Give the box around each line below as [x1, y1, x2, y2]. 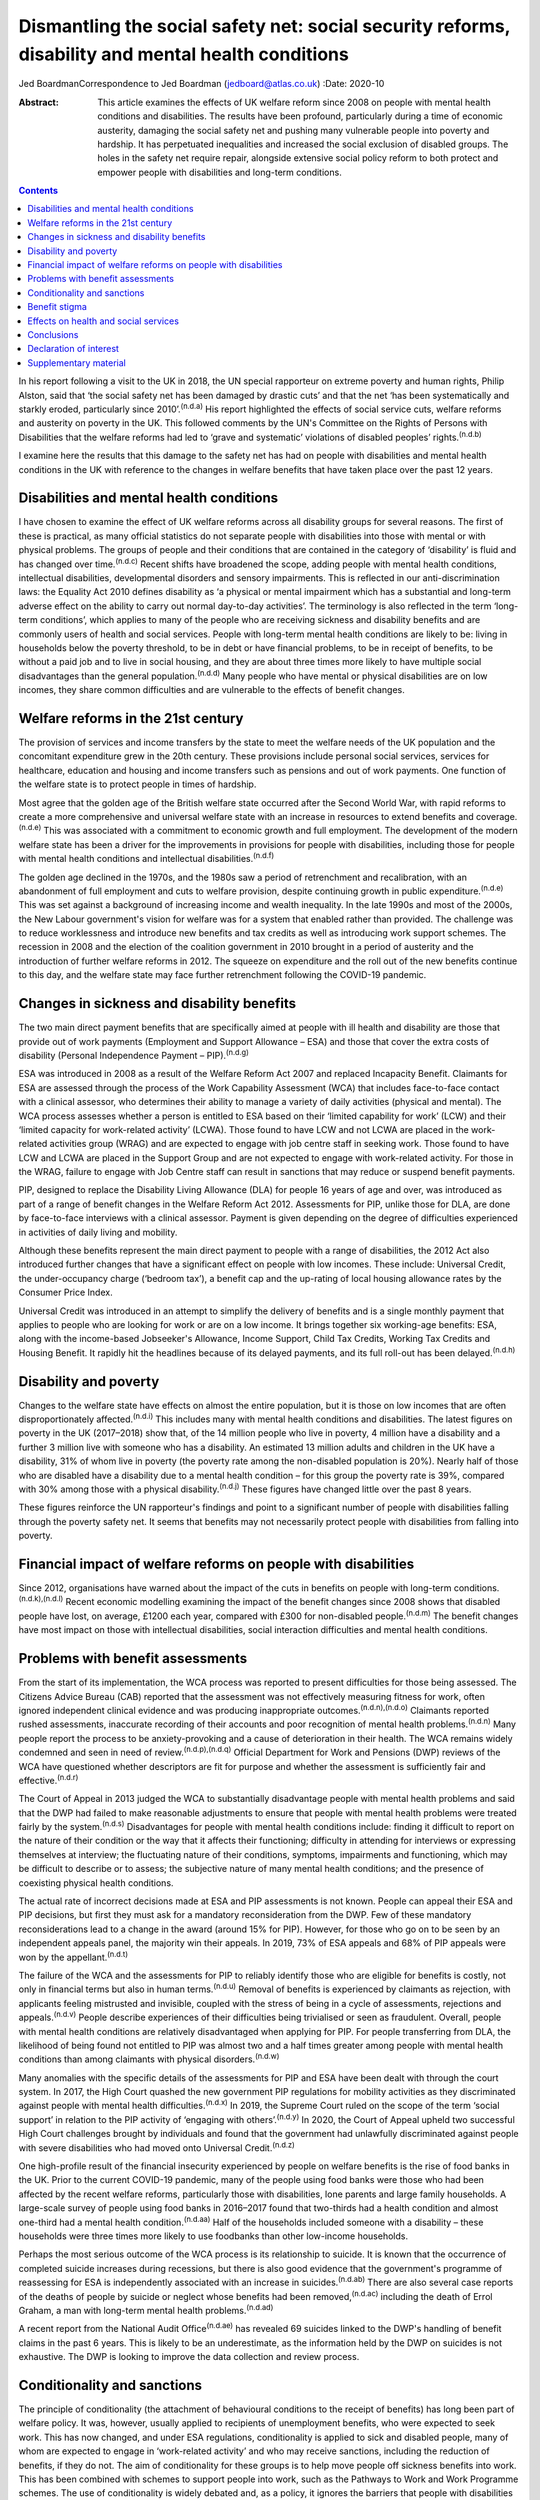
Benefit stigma [27, 301, 87, 313]
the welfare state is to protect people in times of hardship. [18, 778, 257, 790]
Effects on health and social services [27, 315, 180, 327]
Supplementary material [27, 356, 127, 369]
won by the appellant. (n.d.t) [18, 1949, 129, 1963]
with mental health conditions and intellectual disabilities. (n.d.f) [18, 851, 275, 865]
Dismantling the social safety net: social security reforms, [18, 15, 510, 37]
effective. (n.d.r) [18, 1773, 79, 1786]
